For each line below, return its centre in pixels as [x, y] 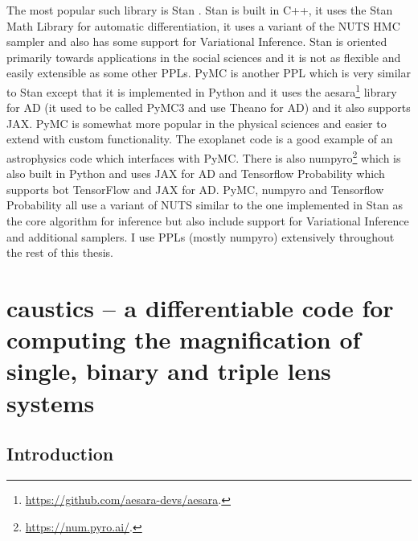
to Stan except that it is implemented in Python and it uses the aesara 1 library [202, 90]
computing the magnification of [184, 339]
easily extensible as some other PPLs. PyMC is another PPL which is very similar [209, 73]
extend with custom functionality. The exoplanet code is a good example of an [200, 139]
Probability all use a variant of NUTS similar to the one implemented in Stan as [205, 205]
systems [51, 402]
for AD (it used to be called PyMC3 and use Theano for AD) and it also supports [209, 107]
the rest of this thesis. [60, 252]
